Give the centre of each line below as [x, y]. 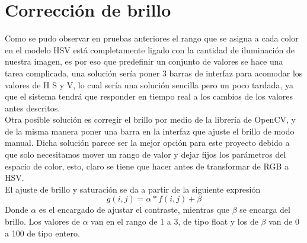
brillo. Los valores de [42, 221]
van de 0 [284, 221]
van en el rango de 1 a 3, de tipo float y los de [175, 221]
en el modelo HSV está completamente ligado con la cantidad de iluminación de [150, 49]
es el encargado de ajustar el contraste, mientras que [134, 210]
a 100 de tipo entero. [42, 233]
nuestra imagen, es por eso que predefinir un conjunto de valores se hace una [144, 61]
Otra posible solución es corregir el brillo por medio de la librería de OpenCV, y [150, 119]
